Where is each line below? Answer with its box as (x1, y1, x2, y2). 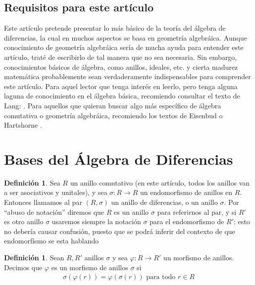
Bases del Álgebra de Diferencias (4, 148, 233, 169)
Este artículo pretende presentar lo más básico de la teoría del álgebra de (4, 23, 226, 33)
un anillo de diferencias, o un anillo (111, 197, 218, 207)
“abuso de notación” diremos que (4, 206, 104, 217)
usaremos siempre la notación (51, 216, 141, 227)
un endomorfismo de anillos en (140, 187, 233, 197)
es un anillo (113, 206, 149, 217)
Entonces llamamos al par (4, 197, 82, 207)
